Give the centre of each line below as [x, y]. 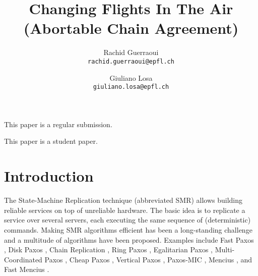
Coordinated [23, 259]
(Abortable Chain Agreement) [131, 28]
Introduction [49, 176]
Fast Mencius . [27, 269]
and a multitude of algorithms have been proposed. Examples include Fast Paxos [129, 239]
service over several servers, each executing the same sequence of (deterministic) [127, 220]
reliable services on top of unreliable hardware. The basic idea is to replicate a [125, 210]
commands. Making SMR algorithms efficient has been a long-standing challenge [128, 229]
